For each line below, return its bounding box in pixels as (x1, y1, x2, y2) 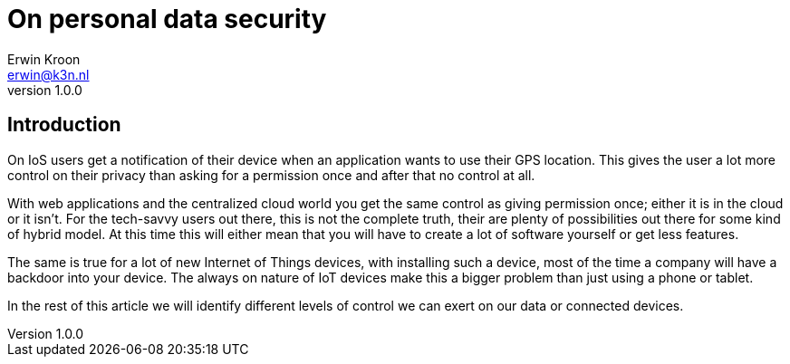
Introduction (7, 113, 121, 137)
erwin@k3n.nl (7, 66, 90, 82)
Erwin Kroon (7, 51, 81, 67)
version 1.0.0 (7, 81, 82, 98)
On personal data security (7, 4, 327, 34)
